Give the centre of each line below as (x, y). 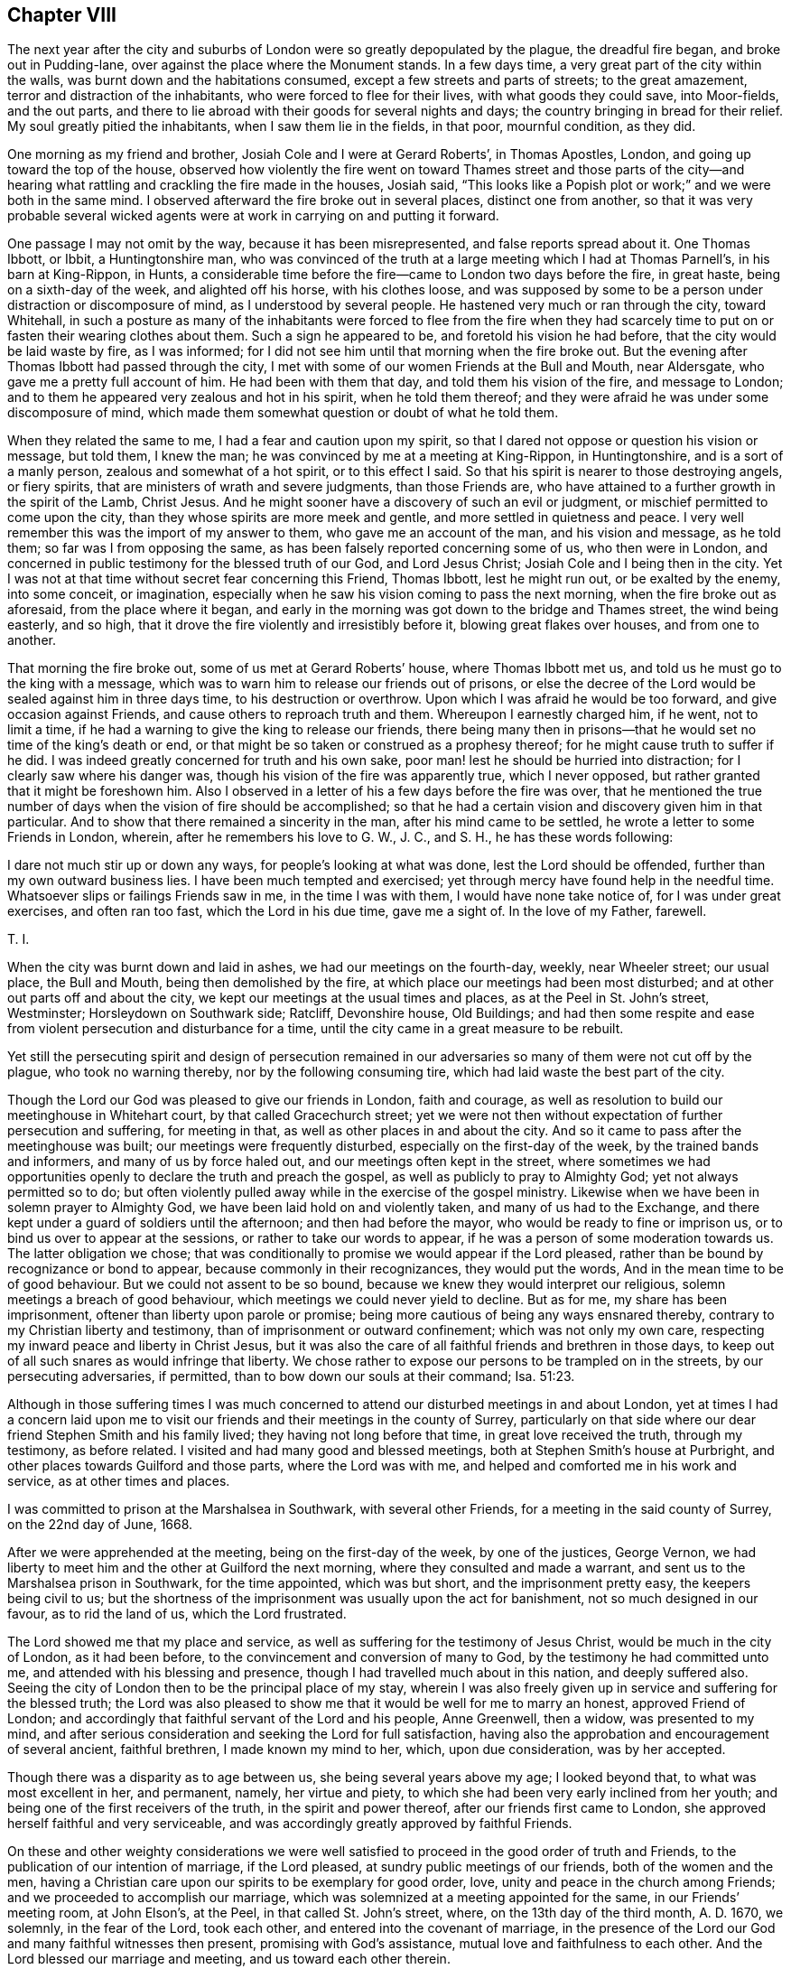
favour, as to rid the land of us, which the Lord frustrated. (177, 1614)
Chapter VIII (62, 15)
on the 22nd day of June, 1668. (100, 1525)
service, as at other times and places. (119, 1481)
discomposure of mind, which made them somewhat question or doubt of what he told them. (283, 413)
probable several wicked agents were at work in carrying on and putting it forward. (253, 216)
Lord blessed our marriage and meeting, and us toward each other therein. (229, 1959)
